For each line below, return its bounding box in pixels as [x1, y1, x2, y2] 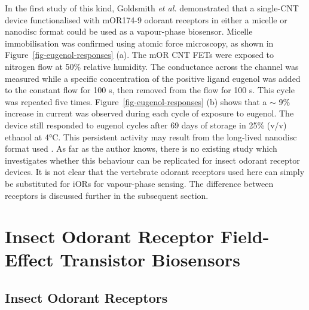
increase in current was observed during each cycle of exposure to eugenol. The [5, 107, 294, 119]
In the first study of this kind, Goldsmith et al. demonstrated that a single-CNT [5, 2, 299, 14]
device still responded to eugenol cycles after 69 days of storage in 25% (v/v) [5, 118, 287, 131]
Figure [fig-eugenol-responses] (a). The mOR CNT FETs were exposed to [5, 48, 274, 61]
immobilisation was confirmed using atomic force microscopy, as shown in [5, 36, 274, 49]
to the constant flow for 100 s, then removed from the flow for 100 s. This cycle [5, 84, 295, 96]
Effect [5, 247, 54, 272]
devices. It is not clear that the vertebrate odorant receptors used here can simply [5, 165, 305, 178]
